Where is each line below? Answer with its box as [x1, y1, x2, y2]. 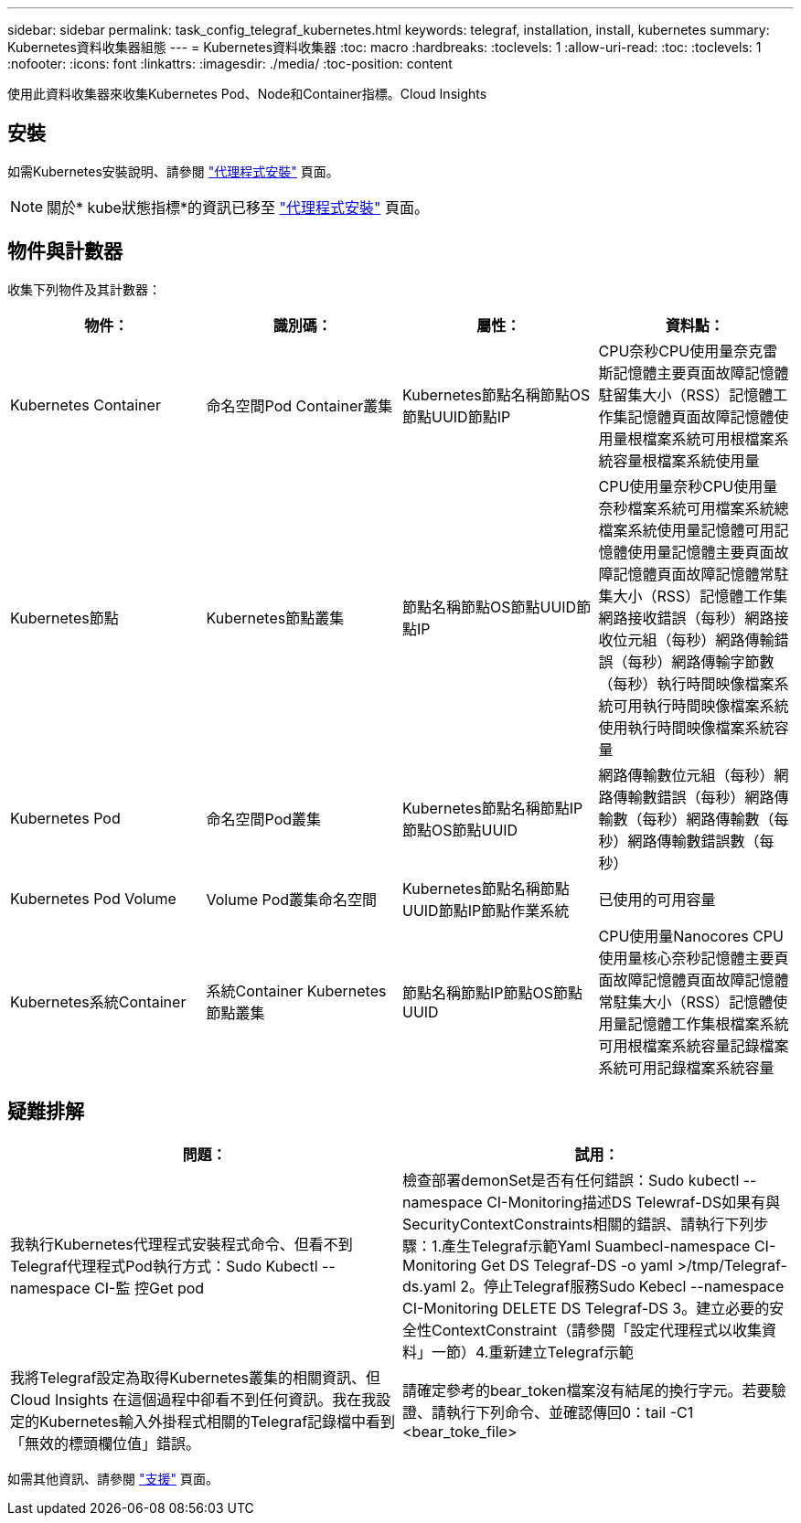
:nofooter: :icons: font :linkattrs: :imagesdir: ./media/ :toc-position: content [7, 56, 453, 71]
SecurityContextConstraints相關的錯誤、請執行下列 [402, 1214, 754, 1233]
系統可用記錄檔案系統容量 [598, 1058, 774, 1077]
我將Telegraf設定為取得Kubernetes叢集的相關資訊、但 [10, 1368, 381, 1387]
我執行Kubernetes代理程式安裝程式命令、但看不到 [10, 1234, 353, 1253]
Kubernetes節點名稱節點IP [402, 798, 583, 817]
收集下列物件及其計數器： [7, 281, 161, 297]
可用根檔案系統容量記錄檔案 [598, 1036, 789, 1055]
